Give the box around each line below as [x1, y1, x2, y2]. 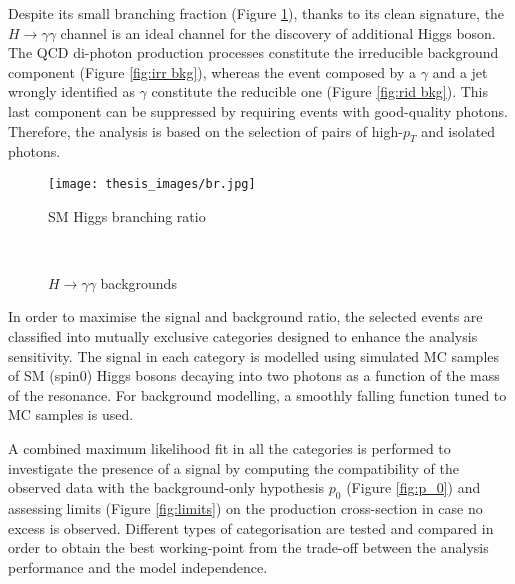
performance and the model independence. [8, 556, 268, 577]
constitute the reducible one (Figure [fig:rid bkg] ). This [151, 81, 489, 102]
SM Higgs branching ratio [48, 205, 206, 226]
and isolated [421, 120, 496, 141]
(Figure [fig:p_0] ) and [346, 477, 481, 498]
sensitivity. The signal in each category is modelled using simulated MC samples [8, 345, 500, 366]
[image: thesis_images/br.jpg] [48, 176, 256, 191]
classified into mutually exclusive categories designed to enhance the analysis [8, 325, 478, 346]
